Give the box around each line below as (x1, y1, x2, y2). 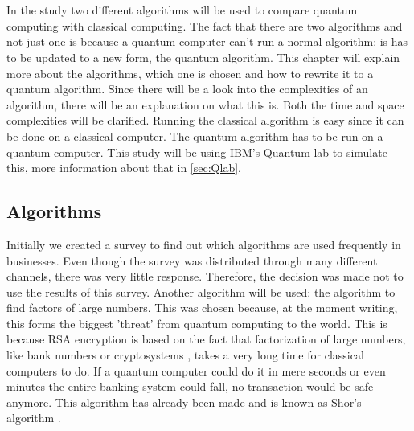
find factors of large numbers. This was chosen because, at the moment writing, (6, 299, 398, 316)
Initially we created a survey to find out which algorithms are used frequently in (6, 236, 401, 252)
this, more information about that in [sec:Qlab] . (6, 159, 241, 176)
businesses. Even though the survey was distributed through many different (6, 252, 378, 269)
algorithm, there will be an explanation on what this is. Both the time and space (6, 96, 404, 113)
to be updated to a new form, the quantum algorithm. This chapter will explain (6, 48, 400, 65)
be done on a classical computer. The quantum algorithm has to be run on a (6, 127, 383, 144)
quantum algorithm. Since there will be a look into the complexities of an (6, 80, 368, 97)
